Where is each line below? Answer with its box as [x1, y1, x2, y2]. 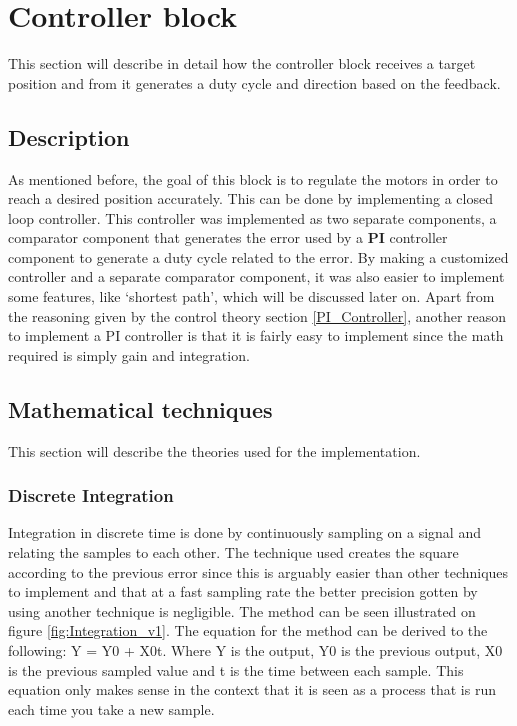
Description [8, 121, 130, 152]
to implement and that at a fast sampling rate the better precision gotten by [8, 581, 478, 602]
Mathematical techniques [8, 393, 273, 424]
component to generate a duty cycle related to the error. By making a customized [8, 246, 509, 267]
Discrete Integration [8, 483, 174, 508]
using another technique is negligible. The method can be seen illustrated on [8, 600, 476, 621]
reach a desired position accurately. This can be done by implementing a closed [8, 188, 493, 209]
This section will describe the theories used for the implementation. [8, 440, 421, 461]
